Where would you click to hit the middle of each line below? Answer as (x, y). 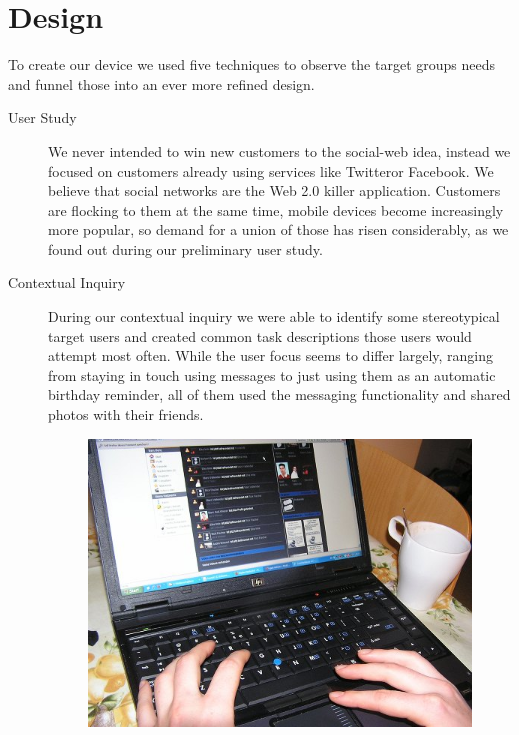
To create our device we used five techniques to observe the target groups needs (252, 64)
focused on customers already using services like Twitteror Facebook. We (271, 170)
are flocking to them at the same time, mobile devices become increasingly (276, 209)
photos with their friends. (126, 414)
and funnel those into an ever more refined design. (161, 83)
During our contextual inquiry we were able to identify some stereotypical (274, 316)
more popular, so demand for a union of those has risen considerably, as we (278, 229)
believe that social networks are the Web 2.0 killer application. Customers (274, 190)
